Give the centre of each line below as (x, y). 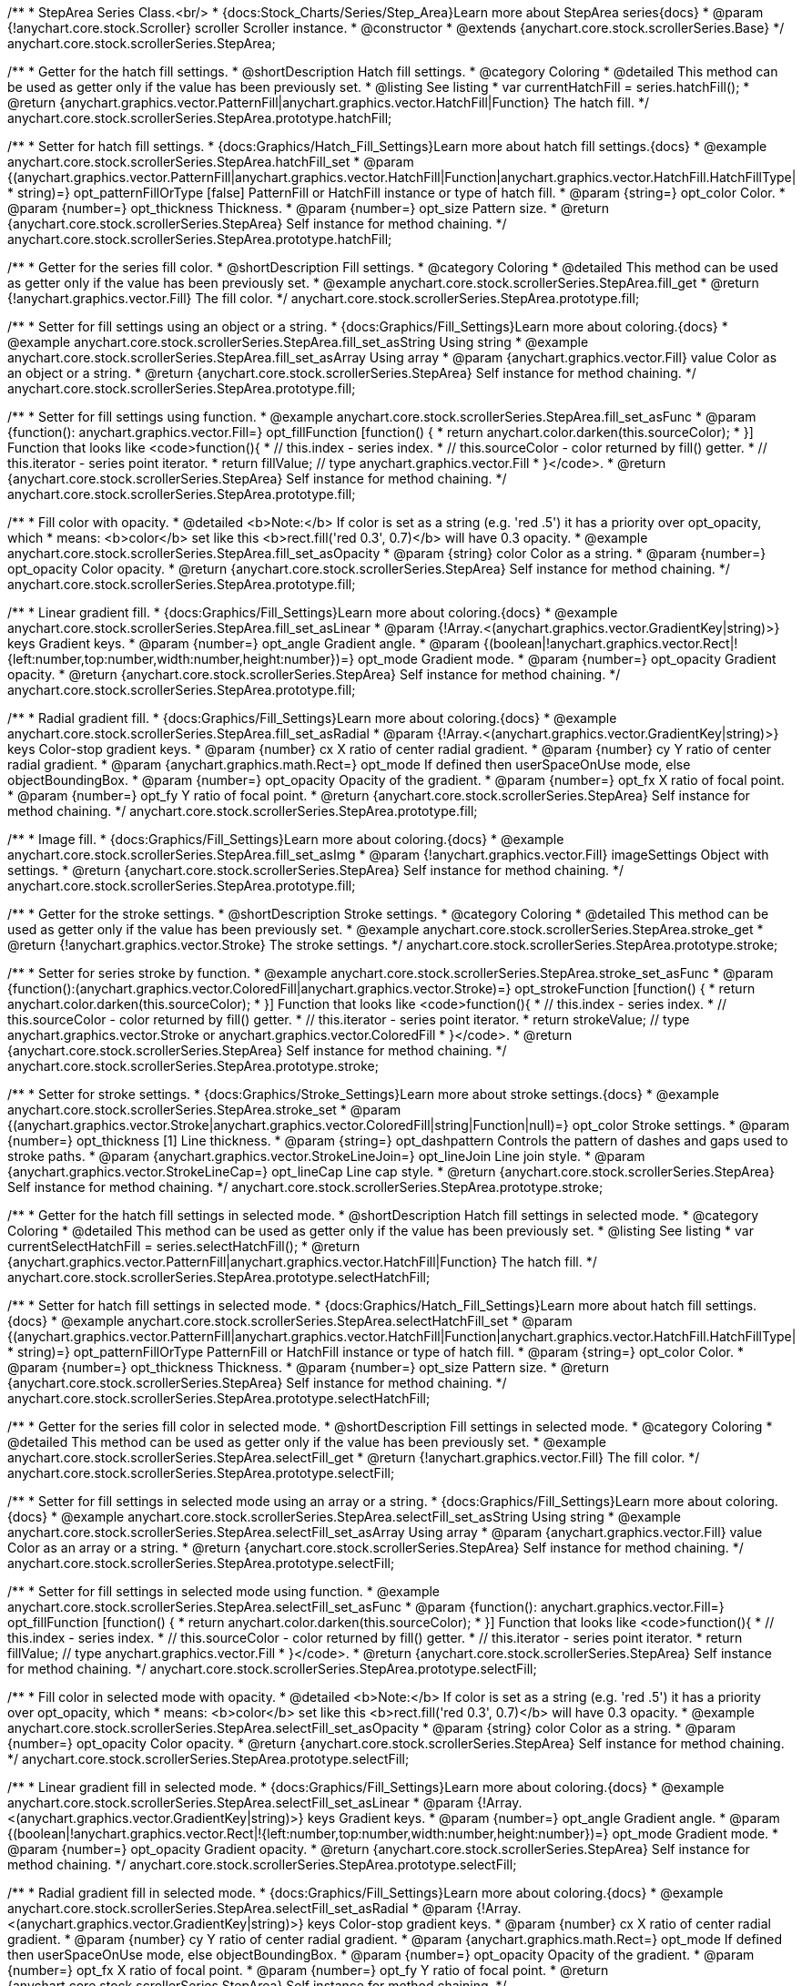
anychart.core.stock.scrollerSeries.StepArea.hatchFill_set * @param (211, 162)
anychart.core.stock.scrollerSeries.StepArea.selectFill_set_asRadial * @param (240, 1908)
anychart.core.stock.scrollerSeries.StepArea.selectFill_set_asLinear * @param (241, 1803)
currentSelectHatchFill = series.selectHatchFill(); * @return (184, 1246)
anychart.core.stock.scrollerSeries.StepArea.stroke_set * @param (204, 1110)
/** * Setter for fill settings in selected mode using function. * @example (224, 1591)
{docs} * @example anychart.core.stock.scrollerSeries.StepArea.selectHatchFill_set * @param (290, 1321)
